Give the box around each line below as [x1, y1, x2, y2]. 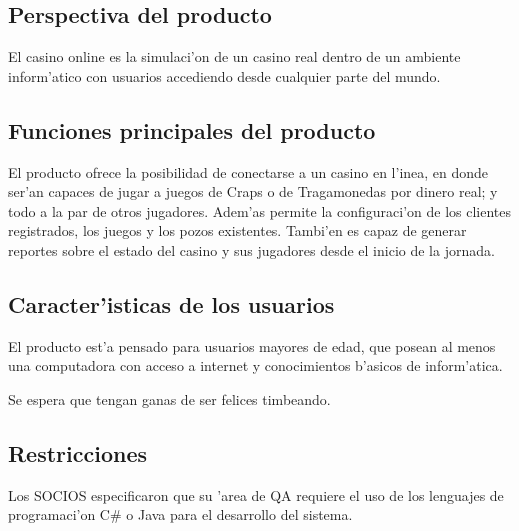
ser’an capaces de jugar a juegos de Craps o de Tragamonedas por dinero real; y [8, 181, 498, 202]
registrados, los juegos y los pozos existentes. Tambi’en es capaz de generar [8, 220, 467, 241]
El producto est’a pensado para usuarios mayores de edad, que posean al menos [8, 335, 496, 356]
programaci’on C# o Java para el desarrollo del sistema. [8, 504, 353, 525]
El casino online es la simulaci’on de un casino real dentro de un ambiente [8, 46, 461, 67]
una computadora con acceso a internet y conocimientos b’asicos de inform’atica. [8, 355, 503, 376]
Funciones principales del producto [8, 114, 376, 145]
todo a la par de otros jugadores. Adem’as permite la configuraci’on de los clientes [8, 200, 512, 221]
